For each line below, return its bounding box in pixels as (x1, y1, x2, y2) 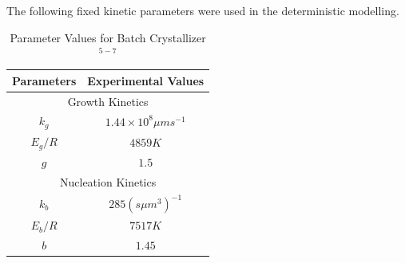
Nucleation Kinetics (59, 173, 157, 190)
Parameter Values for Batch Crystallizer (10, 29, 206, 45)
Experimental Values (87, 72, 204, 88)
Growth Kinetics (67, 92, 149, 109)
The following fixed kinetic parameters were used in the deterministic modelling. (6, 2, 399, 18)
